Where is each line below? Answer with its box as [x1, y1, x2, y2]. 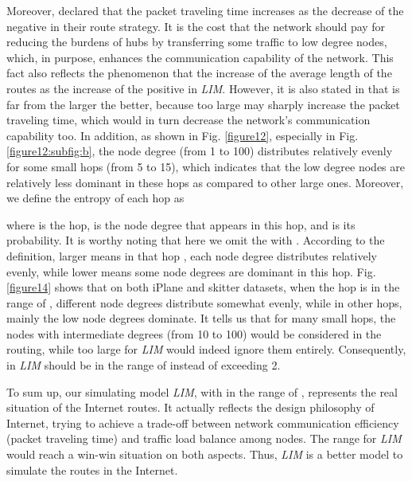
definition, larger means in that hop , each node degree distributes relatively [6, 247, 377, 264]
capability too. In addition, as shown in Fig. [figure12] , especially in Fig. [6, 127, 359, 143]
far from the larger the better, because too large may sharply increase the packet [6, 96, 400, 112]
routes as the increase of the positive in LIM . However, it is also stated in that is [6, 80, 400, 96]
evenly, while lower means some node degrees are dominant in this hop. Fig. [6, 263, 376, 280]
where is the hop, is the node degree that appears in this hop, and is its [6, 216, 356, 233]
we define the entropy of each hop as [6, 190, 185, 206]
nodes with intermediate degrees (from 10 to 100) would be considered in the [6, 325, 382, 342]
